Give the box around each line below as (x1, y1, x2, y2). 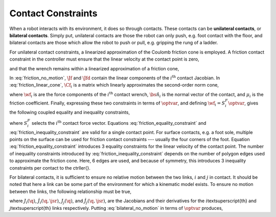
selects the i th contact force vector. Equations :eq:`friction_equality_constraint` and (31, 120, 206, 126)
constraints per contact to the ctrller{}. (9, 165, 90, 171)
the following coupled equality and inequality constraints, (9, 109, 130, 115)
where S (9, 120, 28, 126)
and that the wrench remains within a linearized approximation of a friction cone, (9, 65, 179, 71)
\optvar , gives (228, 100, 259, 106)
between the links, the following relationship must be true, (9, 188, 132, 195)
